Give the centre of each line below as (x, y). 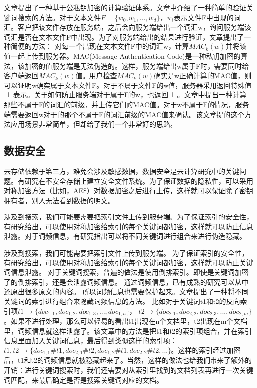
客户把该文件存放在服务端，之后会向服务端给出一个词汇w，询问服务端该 (134, 27)
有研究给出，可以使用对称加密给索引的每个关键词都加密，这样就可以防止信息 (128, 226)
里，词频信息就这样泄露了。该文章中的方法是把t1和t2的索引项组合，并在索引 (128, 330)
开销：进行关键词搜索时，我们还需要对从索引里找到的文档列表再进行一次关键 (128, 369)
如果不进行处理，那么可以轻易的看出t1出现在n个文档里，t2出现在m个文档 (129, 321)
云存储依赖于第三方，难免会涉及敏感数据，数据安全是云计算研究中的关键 (122, 171)
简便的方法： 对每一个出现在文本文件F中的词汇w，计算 (100, 46)
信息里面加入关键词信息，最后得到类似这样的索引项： (90, 340)
